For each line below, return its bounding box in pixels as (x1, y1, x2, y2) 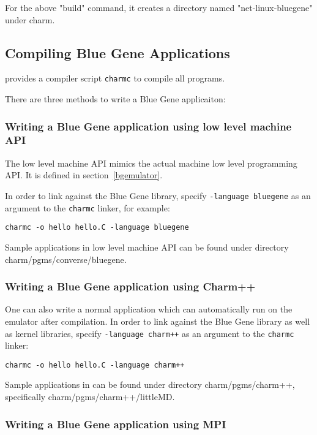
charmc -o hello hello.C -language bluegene (5, 223, 189, 232)
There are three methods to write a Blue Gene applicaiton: (5, 93, 226, 105)
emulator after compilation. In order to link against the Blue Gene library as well (5, 314, 310, 327)
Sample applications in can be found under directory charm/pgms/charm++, (5, 378, 295, 391)
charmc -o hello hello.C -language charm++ (5, 360, 185, 369)
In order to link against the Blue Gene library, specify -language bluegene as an (5, 189, 311, 202)
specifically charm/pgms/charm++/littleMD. (5, 390, 175, 403)
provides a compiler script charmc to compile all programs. (5, 72, 225, 85)
